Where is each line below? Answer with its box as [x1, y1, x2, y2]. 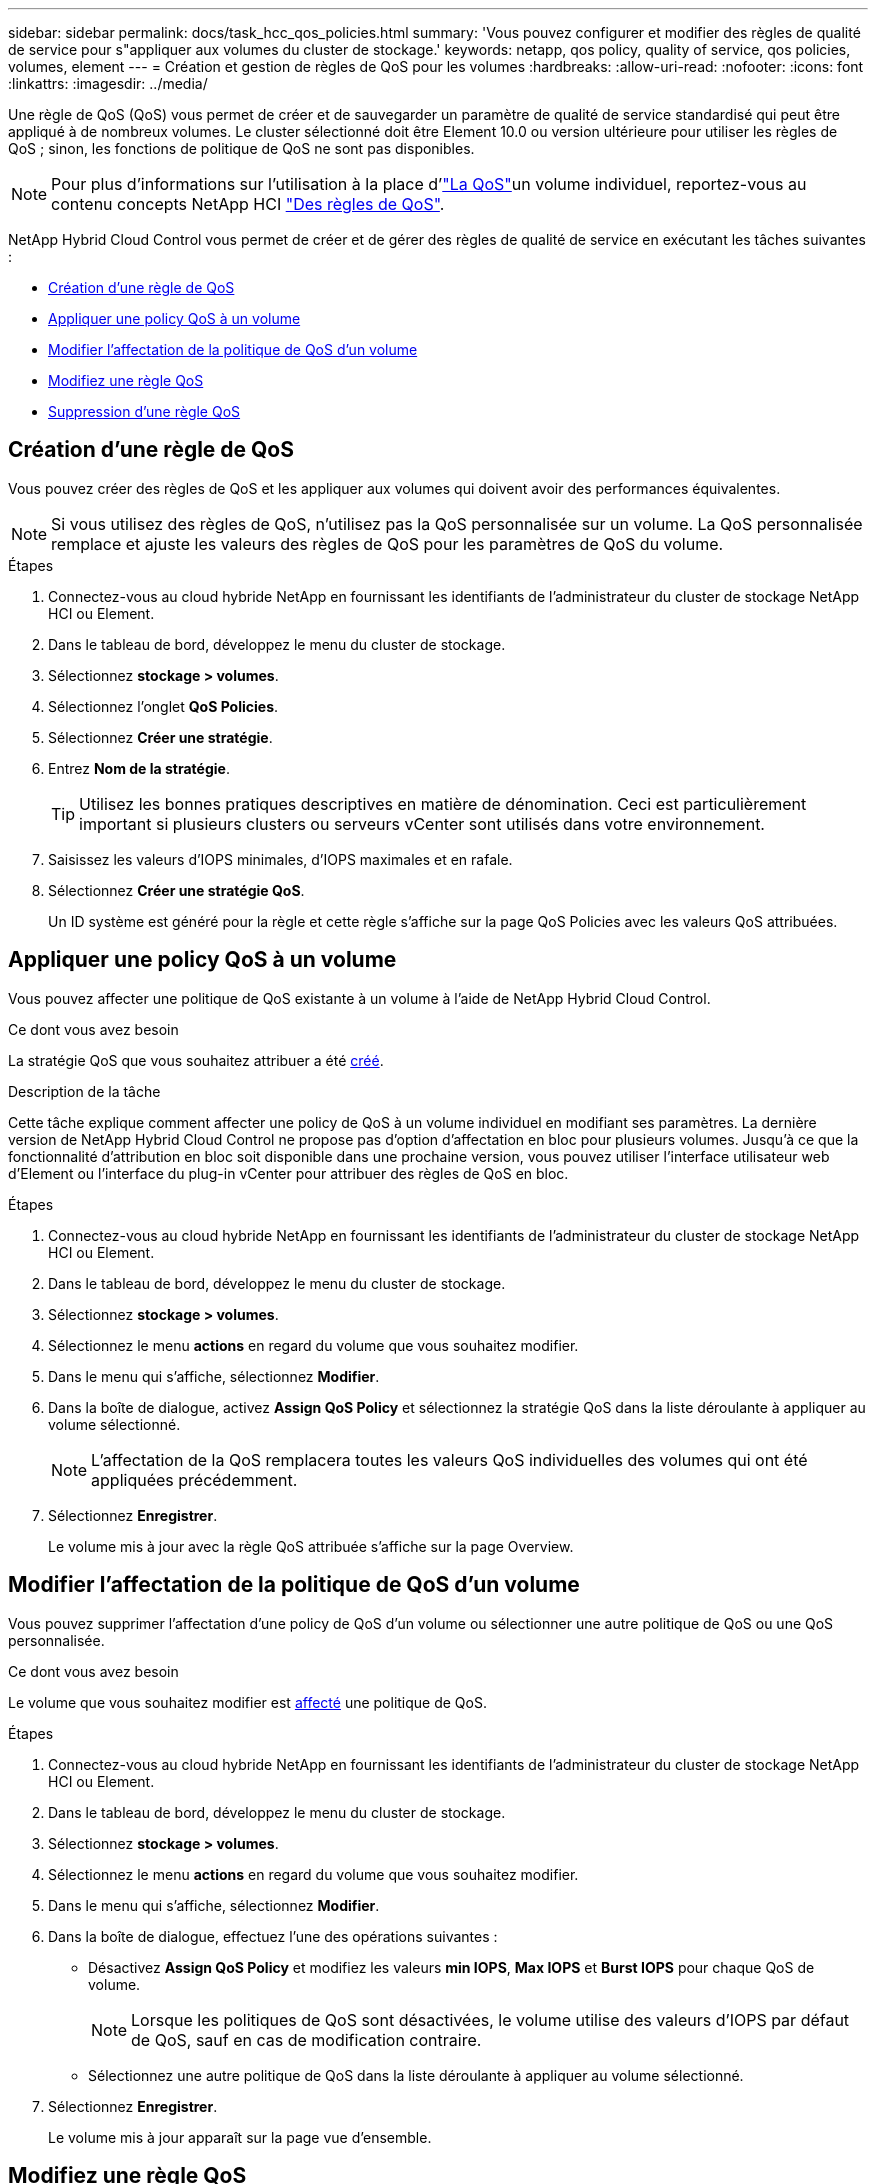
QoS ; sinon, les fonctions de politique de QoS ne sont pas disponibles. [8, 140, 475, 157]
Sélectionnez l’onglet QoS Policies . [48, 697, 279, 715]
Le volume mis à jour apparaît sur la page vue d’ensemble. [48, 2128, 432, 2146]
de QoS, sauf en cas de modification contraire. [131, 2029, 482, 2050]
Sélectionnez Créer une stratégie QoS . [48, 881, 305, 899]
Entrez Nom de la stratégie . [48, 759, 230, 777]
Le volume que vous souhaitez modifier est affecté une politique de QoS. [8, 1693, 487, 1711]
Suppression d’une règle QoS [48, 403, 241, 420]
